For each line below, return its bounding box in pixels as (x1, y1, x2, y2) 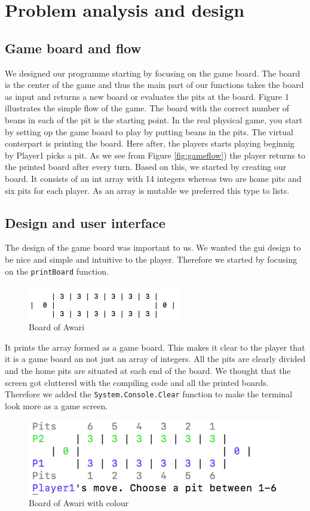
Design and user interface (5, 213, 165, 232)
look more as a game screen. (5, 399, 108, 412)
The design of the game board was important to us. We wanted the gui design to (5, 241, 301, 254)
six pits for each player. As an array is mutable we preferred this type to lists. (5, 184, 290, 196)
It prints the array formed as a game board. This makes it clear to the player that (5, 340, 305, 353)
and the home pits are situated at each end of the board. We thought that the (5, 364, 291, 376)
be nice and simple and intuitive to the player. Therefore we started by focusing (5, 253, 297, 265)
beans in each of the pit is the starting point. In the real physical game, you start (5, 113, 303, 126)
